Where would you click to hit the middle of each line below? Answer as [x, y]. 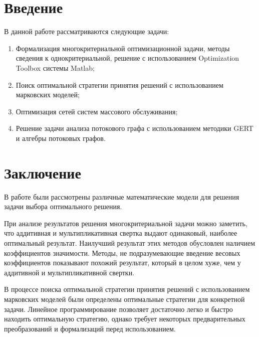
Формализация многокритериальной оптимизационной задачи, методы [123, 48]
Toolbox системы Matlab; [55, 67]
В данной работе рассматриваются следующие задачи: [87, 31]
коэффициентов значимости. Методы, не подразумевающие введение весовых [122, 252]
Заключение [43, 172]
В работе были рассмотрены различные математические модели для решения [122, 196]
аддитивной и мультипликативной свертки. [69, 272]
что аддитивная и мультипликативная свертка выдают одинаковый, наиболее [121, 233]
